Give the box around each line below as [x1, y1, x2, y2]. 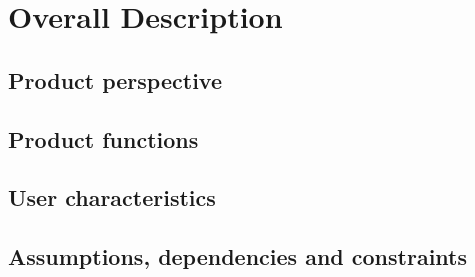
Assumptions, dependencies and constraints [8, 241, 467, 272]
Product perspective [8, 64, 222, 95]
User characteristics [8, 182, 216, 213]
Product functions [8, 123, 199, 154]
